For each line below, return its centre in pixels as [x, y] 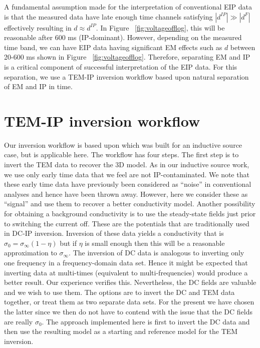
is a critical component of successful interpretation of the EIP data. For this [121, 66]
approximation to [31, 253]
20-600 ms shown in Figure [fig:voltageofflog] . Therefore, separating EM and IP [127, 57]
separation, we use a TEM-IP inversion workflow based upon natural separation [126, 76]
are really [19, 321]
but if [68, 243]
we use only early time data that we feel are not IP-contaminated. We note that [127, 174]
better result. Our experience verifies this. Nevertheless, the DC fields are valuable [130, 282]
